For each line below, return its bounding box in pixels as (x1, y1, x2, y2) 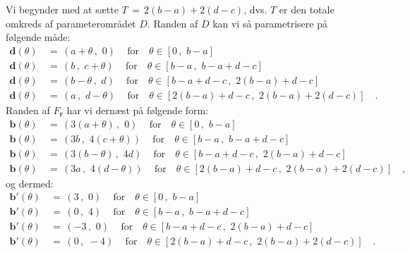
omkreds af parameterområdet (6, 16, 136, 30)
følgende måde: (6, 30, 71, 44)
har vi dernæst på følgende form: (66, 102, 209, 117)
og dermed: (6, 175, 54, 190)
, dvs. (243, 2, 267, 16)
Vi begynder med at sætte (6, 2, 119, 16)
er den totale (279, 2, 334, 16)
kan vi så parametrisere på (212, 16, 327, 30)
